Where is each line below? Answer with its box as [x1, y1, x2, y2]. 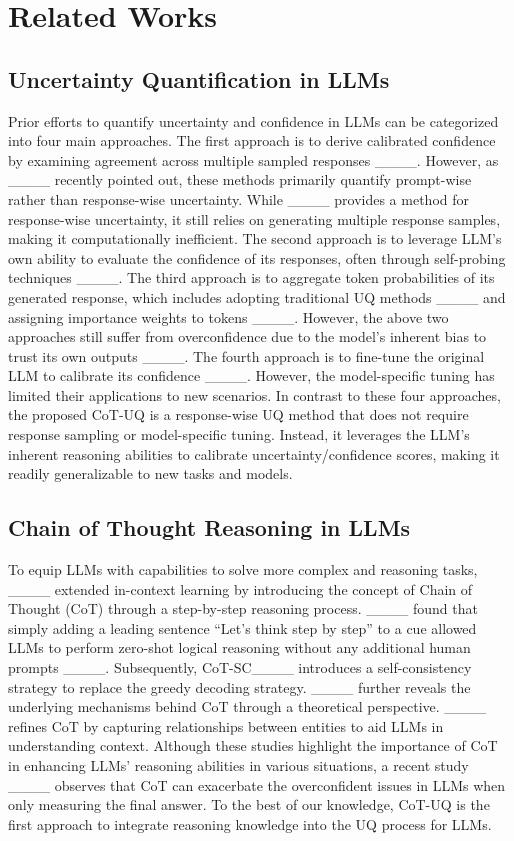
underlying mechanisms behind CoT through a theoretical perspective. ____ [8, 696, 487, 717]
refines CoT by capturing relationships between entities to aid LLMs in [8, 715, 444, 736]
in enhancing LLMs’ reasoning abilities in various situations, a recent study [8, 755, 469, 775]
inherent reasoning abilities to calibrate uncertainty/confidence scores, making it [8, 443, 500, 464]
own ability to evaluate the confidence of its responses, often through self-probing [8, 247, 506, 268]
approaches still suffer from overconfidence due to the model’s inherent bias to [8, 326, 487, 347]
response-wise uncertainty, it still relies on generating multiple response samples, [8, 208, 501, 229]
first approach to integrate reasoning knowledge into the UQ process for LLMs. [8, 813, 492, 834]
